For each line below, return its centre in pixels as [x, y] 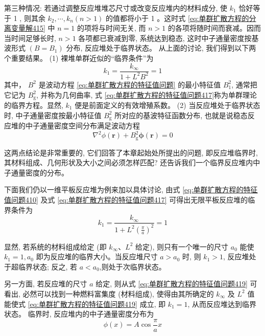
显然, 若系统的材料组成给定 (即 [55, 246]
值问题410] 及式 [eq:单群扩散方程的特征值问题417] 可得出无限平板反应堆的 [126, 199]
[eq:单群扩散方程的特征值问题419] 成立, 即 [97, 304]
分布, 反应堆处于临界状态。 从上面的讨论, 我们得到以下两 [161, 48]
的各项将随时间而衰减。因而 [214, 28]
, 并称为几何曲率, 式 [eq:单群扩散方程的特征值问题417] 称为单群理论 [147, 94]
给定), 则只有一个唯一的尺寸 [182, 246]
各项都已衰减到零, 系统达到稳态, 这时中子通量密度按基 [168, 38]
